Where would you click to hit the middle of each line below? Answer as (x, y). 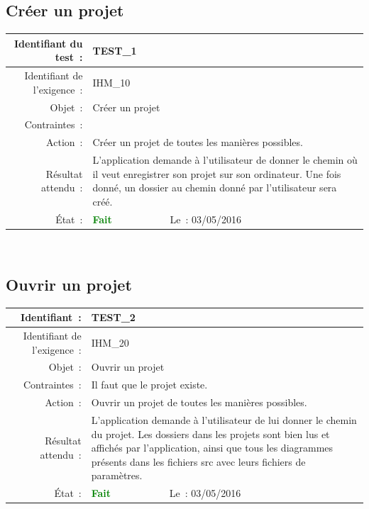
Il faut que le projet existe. (149, 385)
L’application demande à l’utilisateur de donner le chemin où (225, 160)
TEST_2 (113, 317)
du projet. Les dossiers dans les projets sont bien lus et (210, 434)
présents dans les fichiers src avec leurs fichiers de (198, 461)
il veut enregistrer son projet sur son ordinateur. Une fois (217, 173)
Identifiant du (49, 43)
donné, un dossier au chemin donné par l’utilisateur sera (215, 188)
